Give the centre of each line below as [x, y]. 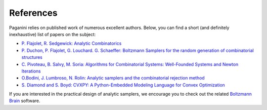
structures [32, 57]
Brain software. [25, 101]
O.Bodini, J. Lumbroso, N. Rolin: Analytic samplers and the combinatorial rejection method [113, 78]
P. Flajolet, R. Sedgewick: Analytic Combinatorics [71, 43]
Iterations [31, 71]
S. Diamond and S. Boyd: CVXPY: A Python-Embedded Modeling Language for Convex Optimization [123, 85]
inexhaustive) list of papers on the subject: [52, 34]
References [33, 13]
